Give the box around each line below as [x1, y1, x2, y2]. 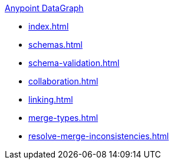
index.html [28, 21, 69, 31]
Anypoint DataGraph [5, 3, 84, 13]
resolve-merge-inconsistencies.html [28, 131, 169, 141]
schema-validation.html [28, 58, 120, 68]
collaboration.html [28, 76, 99, 86]
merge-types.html [28, 113, 99, 123]
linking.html [28, 94, 73, 104]
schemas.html [28, 40, 83, 50]
